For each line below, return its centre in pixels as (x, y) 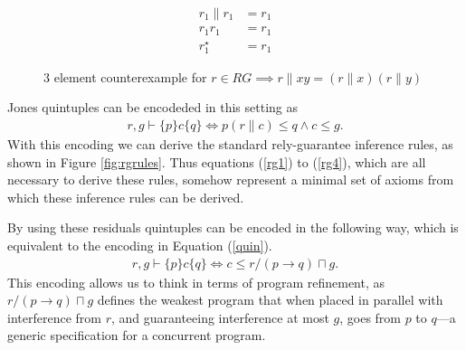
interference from (54, 317)
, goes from (370, 317)
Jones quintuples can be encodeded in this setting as (153, 107)
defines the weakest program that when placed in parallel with (270, 300)
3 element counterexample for (125, 76)
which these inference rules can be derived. (126, 197)
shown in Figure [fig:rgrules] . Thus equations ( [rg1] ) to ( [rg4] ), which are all (217, 161)
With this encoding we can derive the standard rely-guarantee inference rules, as (230, 144)
